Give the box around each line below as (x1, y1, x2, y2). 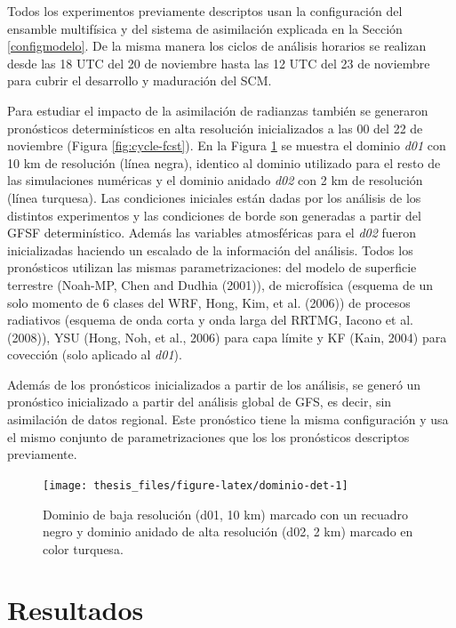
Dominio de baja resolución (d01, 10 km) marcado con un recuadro (43, 504, 409, 523)
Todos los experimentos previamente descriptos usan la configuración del (7, 2, 403, 20)
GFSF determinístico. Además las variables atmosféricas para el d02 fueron (7, 223, 417, 242)
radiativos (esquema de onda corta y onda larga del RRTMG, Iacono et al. (7, 310, 413, 329)
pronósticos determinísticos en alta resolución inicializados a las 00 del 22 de (7, 118, 423, 137)
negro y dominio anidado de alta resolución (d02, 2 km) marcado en (43, 522, 413, 541)
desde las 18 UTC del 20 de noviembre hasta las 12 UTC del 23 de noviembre (7, 53, 430, 72)
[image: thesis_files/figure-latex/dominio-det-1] (43, 479, 348, 492)
